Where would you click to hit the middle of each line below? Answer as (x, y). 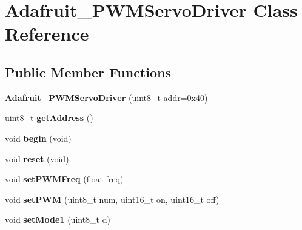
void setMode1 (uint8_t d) (58, 219)
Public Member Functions (88, 72)
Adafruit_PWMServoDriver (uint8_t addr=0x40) (106, 97)
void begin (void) (38, 138)
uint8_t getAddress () (49, 118)
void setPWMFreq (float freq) (64, 179)
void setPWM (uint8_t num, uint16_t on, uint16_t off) (112, 199)
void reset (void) (37, 158)
